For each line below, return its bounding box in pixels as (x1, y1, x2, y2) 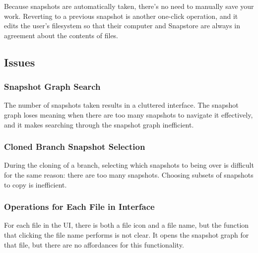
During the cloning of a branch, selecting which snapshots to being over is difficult (4, 160, 254, 170)
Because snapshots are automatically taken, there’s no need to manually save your (4, 1, 254, 11)
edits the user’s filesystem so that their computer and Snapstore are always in (4, 20, 240, 31)
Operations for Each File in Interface (4, 200, 155, 213)
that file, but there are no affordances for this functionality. (4, 239, 184, 250)
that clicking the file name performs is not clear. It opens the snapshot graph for (4, 229, 249, 240)
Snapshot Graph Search (4, 80, 101, 93)
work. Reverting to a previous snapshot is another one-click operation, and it (4, 10, 238, 21)
